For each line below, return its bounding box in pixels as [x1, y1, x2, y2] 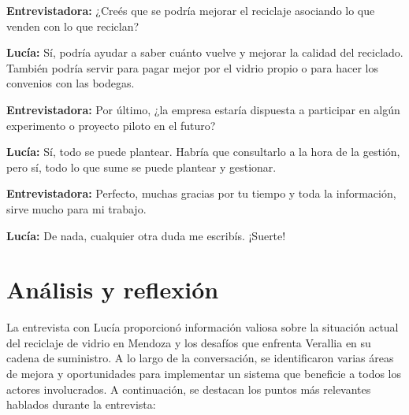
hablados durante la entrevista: [6, 396, 156, 413]
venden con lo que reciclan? [6, 17, 139, 34]
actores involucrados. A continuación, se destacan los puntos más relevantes [6, 380, 371, 397]
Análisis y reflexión [6, 273, 219, 306]
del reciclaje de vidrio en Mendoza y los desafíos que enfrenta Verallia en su [6, 334, 371, 350]
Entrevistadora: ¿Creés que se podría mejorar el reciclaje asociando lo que [6, 2, 375, 18]
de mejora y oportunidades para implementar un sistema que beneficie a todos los [6, 365, 402, 382]
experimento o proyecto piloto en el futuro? [6, 117, 216, 133]
